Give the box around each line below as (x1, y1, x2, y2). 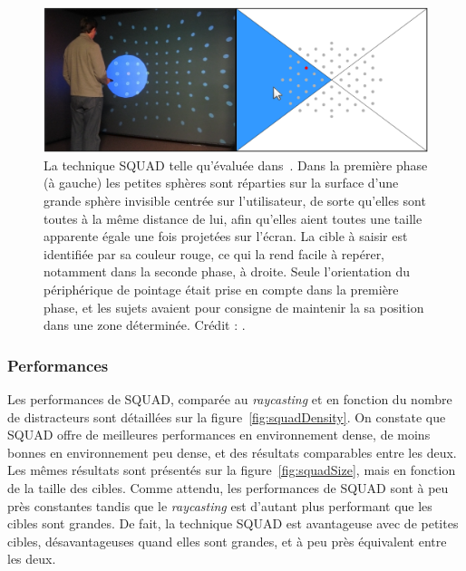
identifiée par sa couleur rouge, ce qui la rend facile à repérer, (44, 244, 385, 263)
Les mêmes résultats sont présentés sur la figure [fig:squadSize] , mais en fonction (7, 460, 456, 479)
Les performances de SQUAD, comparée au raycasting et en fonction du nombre (7, 389, 452, 408)
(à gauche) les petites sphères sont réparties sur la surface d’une (44, 173, 399, 192)
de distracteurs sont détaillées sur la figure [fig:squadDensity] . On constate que (7, 407, 446, 426)
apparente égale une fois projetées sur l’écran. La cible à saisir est (44, 227, 408, 246)
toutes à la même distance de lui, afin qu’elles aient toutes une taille (44, 208, 422, 227)
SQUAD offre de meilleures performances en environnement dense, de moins (7, 425, 431, 444)
